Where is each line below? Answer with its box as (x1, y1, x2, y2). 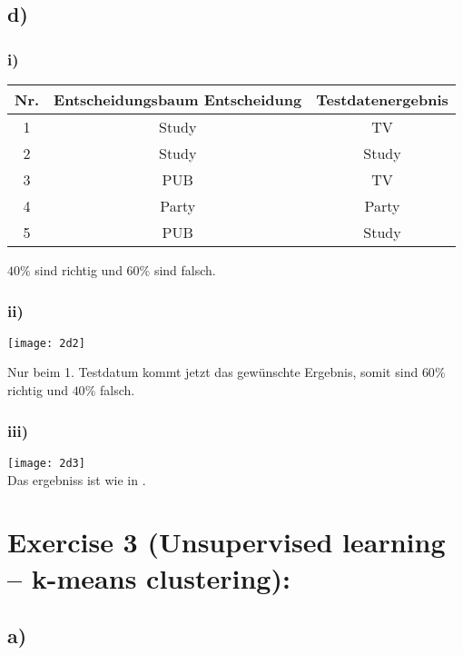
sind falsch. (153, 261, 216, 279)
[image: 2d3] (7, 456, 85, 470)
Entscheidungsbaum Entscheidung (54, 89, 302, 110)
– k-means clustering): (7, 559, 291, 596)
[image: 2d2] (7, 336, 85, 350)
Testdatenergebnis (316, 89, 448, 110)
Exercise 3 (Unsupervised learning (7, 523, 446, 561)
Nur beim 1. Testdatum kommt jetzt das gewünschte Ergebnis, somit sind (7, 362, 419, 382)
